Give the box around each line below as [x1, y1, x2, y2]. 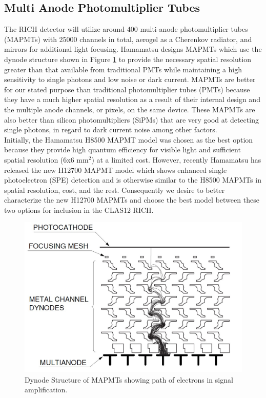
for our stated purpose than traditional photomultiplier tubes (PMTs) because [4, 84, 250, 94]
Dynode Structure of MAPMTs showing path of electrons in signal [25, 374, 233, 385]
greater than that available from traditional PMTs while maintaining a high [4, 64, 242, 74]
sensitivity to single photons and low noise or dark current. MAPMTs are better [4, 74, 256, 85]
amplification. [25, 384, 68, 395]
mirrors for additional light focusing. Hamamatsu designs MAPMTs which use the [4, 44, 262, 54]
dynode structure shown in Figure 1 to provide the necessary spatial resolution [4, 53, 251, 64]
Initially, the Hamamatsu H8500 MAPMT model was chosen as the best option [4, 134, 253, 145]
